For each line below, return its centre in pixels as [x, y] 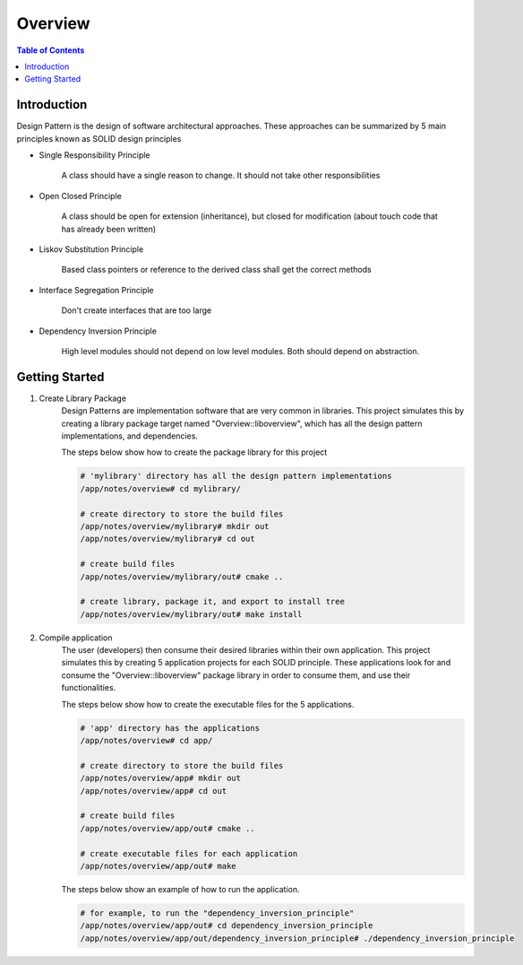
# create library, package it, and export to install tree [212, 602]
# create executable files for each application [189, 853]
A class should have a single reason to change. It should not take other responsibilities [221, 176]
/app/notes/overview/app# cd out [154, 791]
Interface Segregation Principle [96, 290]
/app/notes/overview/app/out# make [158, 866]
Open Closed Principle [81, 196]
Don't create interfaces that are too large [137, 310]
